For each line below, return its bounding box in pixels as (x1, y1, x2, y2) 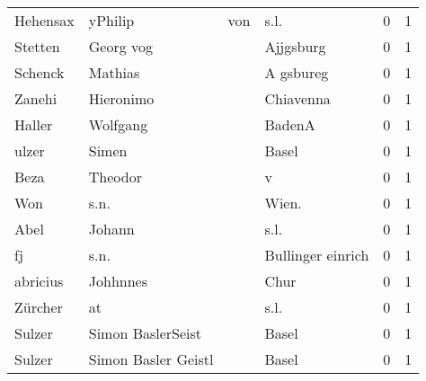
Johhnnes (88, 270, 147, 291)
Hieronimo (88, 88, 155, 109)
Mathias (88, 62, 140, 83)
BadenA (264, 114, 315, 135)
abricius (14, 270, 64, 291)
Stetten (14, 36, 60, 57)
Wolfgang (88, 114, 148, 135)
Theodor (88, 166, 142, 187)
